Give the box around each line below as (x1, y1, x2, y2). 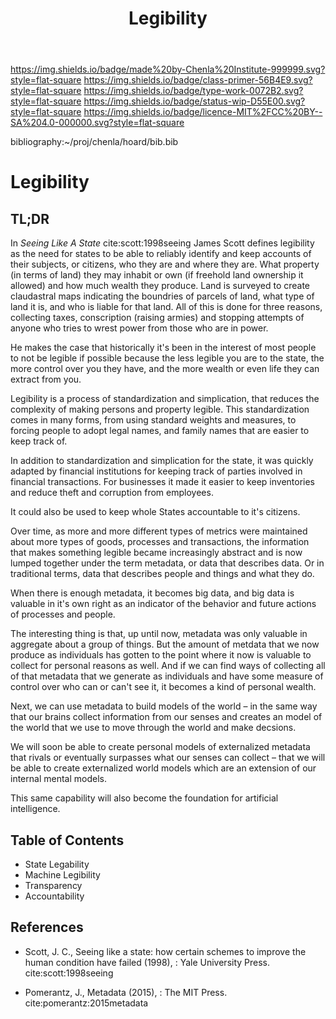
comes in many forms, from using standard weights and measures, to (10, 414, 297, 426)
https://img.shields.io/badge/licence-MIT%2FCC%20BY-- (83, 106, 323, 118)
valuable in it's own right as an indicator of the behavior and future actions (10, 598, 317, 610)
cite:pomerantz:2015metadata (24, 997, 149, 1009)
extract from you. (10, 373, 82, 386)
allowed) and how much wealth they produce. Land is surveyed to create (10, 280, 311, 292)
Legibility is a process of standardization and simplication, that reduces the (10, 393, 320, 405)
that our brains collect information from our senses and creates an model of (10, 711, 323, 723)
